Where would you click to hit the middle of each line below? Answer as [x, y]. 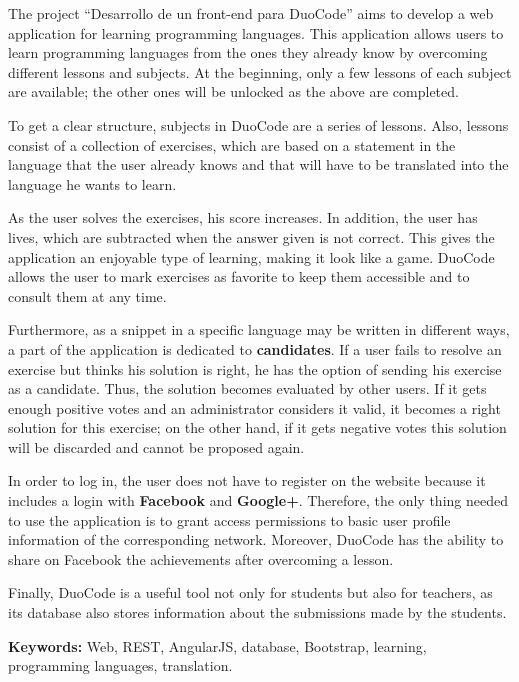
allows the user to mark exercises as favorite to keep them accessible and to [239, 276]
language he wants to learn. [92, 183]
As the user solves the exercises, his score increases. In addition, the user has [243, 217]
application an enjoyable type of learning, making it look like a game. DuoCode [251, 256]
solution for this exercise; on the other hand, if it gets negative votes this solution [257, 427]
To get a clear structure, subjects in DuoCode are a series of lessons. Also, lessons [258, 124]
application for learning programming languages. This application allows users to [256, 32]
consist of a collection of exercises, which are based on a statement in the [232, 144]
